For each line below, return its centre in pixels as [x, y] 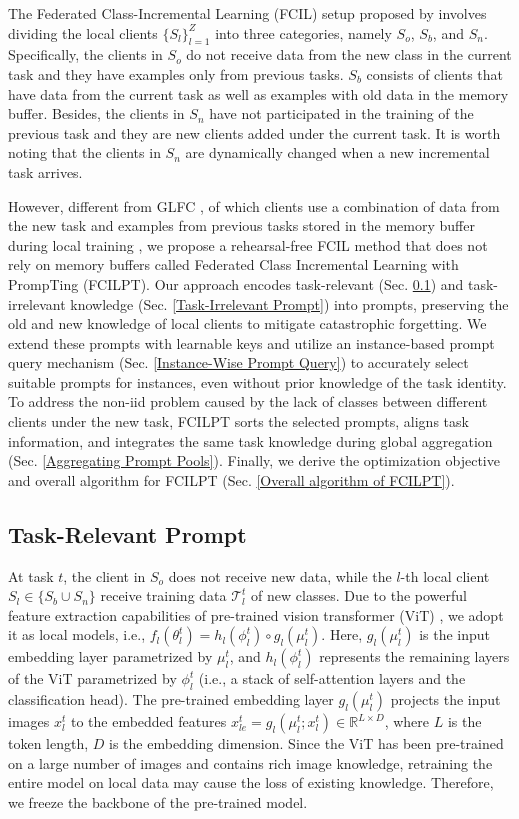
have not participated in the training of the [341, 113]
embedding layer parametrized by [110, 656]
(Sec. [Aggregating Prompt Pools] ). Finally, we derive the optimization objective [254, 460]
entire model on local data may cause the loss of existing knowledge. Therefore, [251, 782]
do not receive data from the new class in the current [349, 54]
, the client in [104, 575]
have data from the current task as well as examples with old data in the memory [258, 93]
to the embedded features [148, 721]
